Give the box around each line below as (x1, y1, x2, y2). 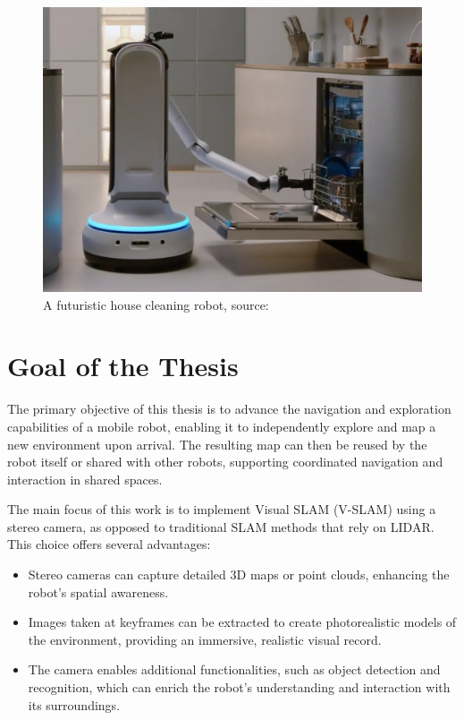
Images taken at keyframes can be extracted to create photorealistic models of (28, 613, 457, 631)
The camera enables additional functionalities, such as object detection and (28, 660, 441, 679)
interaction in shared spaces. (7, 469, 163, 488)
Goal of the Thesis (7, 347, 239, 384)
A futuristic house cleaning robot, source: (43, 295, 269, 313)
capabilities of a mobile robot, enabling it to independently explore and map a (7, 416, 436, 435)
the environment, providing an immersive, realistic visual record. (28, 630, 382, 648)
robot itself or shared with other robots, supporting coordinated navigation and (7, 452, 443, 471)
